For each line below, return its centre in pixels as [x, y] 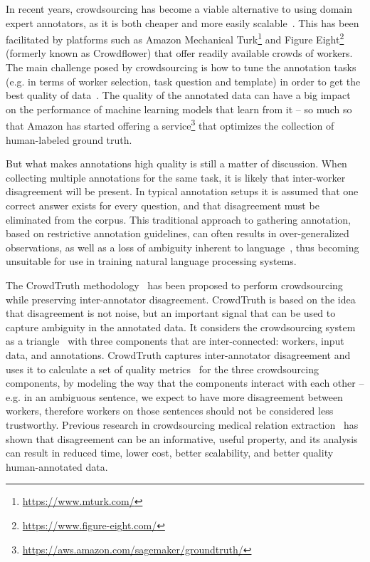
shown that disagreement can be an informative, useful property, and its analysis [182, 438]
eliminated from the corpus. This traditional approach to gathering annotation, [178, 219]
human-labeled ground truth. [69, 139]
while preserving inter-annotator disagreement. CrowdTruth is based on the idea [181, 299]
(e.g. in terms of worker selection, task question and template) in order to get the [183, 81]
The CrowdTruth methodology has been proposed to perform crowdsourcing [174, 285]
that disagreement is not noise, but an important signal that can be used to [171, 313]
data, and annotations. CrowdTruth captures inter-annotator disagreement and [178, 354]
